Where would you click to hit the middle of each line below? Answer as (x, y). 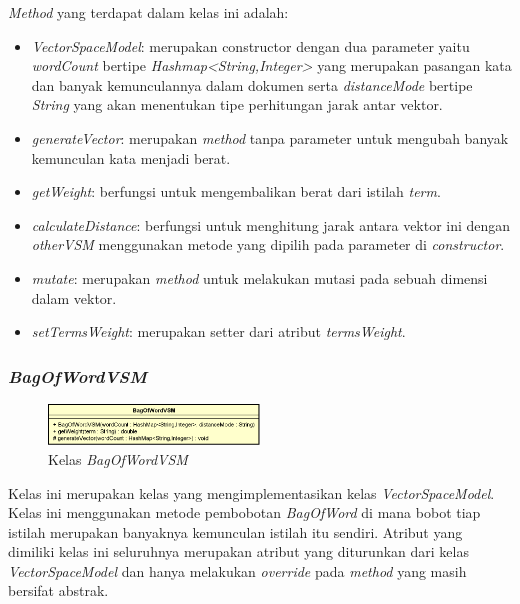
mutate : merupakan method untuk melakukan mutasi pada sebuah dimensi (259, 277)
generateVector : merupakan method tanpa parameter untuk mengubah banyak (270, 137)
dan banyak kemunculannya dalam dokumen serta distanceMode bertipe (252, 84)
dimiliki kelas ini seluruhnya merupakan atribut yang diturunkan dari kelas (238, 551)
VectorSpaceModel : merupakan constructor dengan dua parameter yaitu (250, 45)
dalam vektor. (74, 297)
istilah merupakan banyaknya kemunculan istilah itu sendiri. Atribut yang (235, 531)
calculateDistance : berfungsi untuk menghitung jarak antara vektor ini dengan (271, 224)
